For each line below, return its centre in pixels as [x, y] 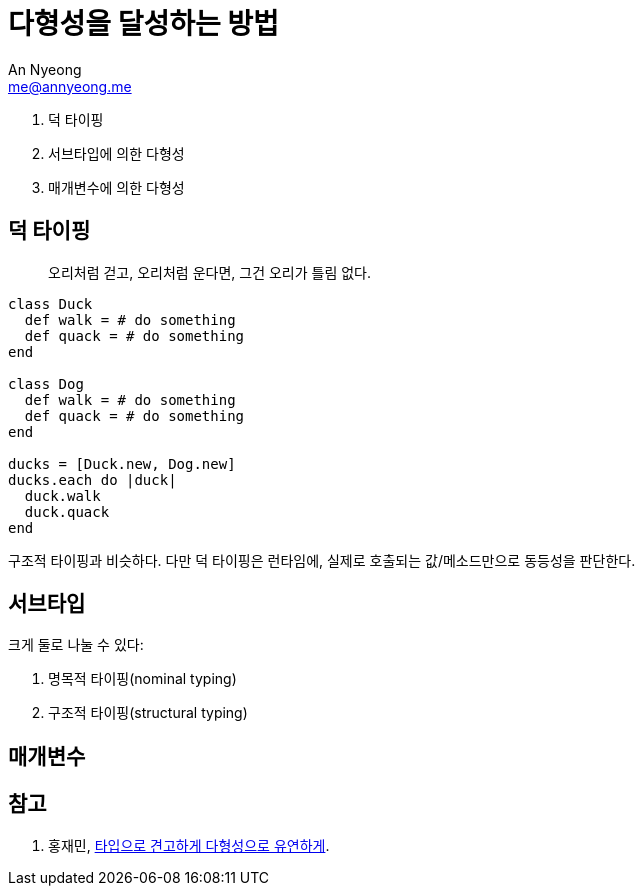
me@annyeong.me [70, 86]
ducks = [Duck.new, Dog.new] [122, 463]
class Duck [50, 303]
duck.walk [62, 495]
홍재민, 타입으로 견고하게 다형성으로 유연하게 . [189, 845]
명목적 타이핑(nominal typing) [142, 679]
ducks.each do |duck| [92, 479]
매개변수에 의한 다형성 [116, 187]
